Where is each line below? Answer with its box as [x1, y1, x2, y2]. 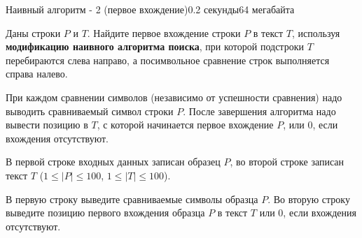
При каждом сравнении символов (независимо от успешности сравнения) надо [6, 89, 342, 104]
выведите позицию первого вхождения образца [6, 205, 205, 220]
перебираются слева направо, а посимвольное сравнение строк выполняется [6, 52, 330, 67]
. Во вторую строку [267, 191, 350, 206]
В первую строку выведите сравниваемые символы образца [6, 191, 258, 206]
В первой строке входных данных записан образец [6, 154, 221, 169]
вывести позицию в [6, 117, 88, 132]
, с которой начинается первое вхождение [97, 117, 274, 132]
